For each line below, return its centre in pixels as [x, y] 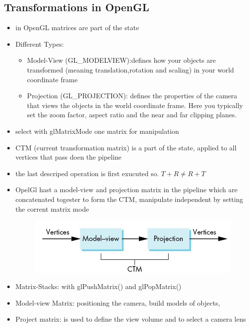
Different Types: [39, 44]
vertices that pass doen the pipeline [68, 157]
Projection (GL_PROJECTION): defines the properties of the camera [132, 96]
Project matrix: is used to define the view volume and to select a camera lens [131, 319]
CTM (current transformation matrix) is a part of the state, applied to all [126, 147]
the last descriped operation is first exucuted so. [87, 173]
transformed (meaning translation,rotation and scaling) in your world [131, 69]
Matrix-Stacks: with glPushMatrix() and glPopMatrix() [98, 286]
